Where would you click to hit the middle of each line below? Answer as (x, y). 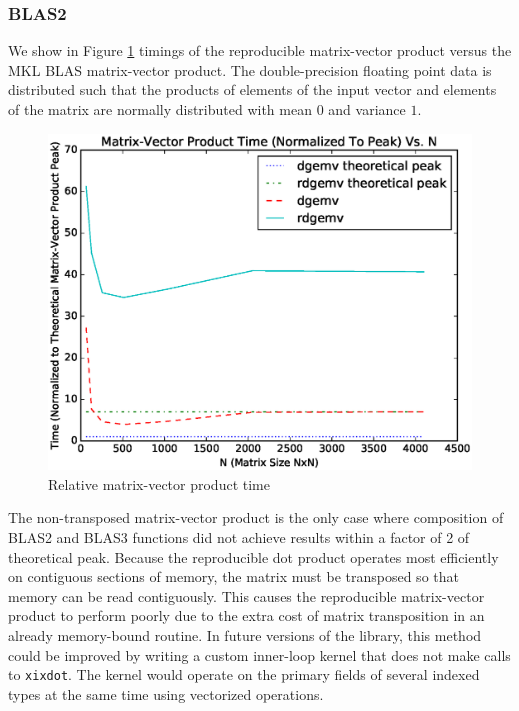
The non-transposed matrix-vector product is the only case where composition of (256, 517)
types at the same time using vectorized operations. (166, 693)
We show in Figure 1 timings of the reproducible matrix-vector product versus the (260, 50)
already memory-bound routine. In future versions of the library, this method (245, 634)
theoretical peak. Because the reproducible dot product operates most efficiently (253, 556)
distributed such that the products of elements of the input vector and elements (252, 89)
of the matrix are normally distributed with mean (160, 109)
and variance (367, 109)
